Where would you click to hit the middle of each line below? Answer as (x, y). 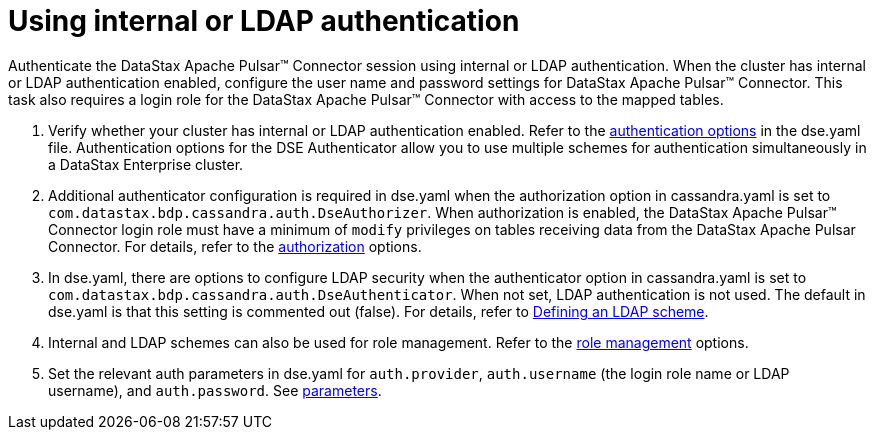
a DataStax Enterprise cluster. (146, 164)
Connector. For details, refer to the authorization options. (235, 246)
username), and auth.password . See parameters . (215, 390)
